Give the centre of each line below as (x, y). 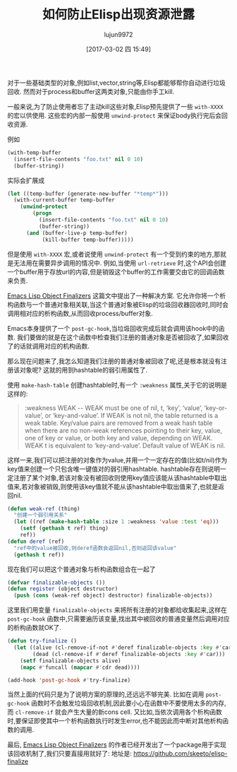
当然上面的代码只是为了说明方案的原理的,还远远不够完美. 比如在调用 (106, 694)
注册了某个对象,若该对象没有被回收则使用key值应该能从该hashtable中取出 (120, 477)
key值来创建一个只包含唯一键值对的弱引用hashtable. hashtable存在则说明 (114, 469)
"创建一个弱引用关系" (41, 515)
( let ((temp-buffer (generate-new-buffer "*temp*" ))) (88, 194)
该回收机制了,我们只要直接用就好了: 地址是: (70, 754)
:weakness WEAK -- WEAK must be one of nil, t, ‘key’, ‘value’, (114, 408)
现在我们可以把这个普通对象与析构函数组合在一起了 (81, 569)
